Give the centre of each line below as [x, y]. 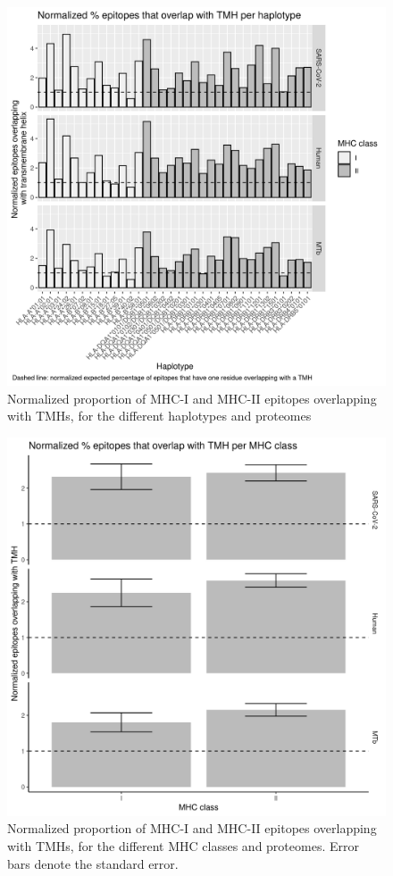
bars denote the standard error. [93, 863]
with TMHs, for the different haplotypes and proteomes [159, 416]
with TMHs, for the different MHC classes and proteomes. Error [183, 845]
